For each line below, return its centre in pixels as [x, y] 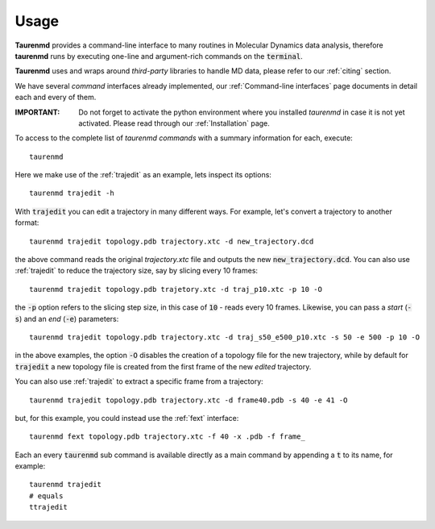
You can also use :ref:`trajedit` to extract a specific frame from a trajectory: [139, 381]
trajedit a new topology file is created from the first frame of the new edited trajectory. [163, 366]
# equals [46, 496]
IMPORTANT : [37, 112]
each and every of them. [56, 98]
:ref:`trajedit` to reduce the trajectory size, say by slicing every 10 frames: [136, 271]
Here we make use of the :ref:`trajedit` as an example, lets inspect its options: [143, 175]
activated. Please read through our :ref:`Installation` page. [174, 123]
